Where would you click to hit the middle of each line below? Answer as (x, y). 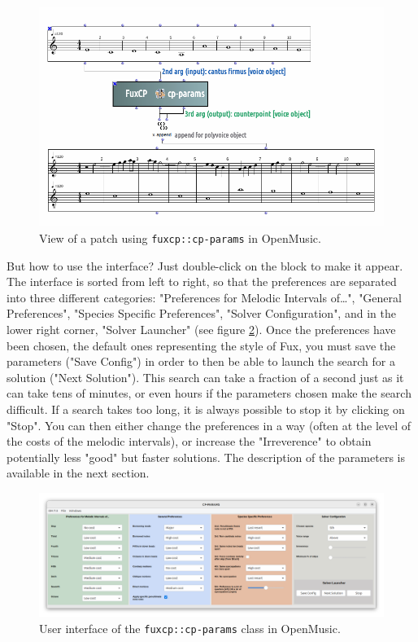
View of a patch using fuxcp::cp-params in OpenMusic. (180, 238)
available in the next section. (78, 473)
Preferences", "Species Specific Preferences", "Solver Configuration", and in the (201, 313)
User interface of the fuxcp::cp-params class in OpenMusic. (190, 628)
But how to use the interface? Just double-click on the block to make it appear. (205, 265)
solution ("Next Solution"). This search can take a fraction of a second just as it (205, 377)
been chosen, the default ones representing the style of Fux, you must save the (201, 345)
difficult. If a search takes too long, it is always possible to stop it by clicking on (206, 409)
